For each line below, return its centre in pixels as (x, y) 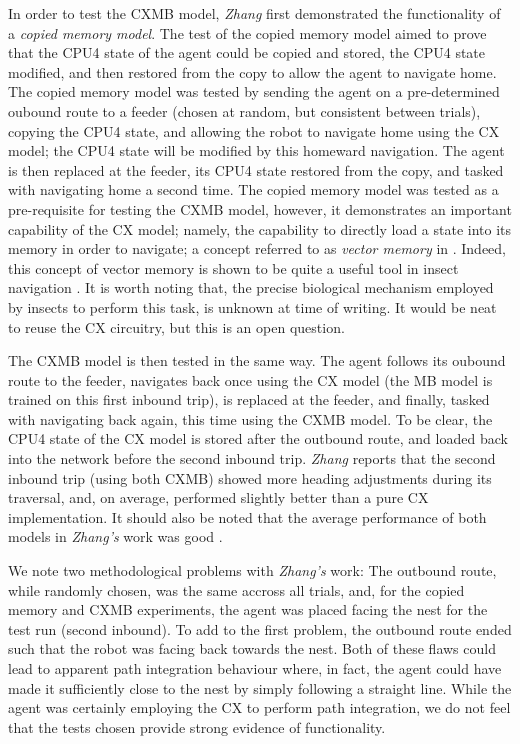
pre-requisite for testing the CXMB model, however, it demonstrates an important (260, 208)
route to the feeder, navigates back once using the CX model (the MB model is (250, 379)
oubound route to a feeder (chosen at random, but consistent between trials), (244, 110)
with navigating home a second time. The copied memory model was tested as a (253, 189)
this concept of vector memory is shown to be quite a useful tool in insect (233, 267)
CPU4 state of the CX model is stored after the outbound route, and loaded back (258, 438)
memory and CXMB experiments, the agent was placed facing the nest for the (248, 609)
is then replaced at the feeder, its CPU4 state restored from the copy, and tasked (256, 169)
